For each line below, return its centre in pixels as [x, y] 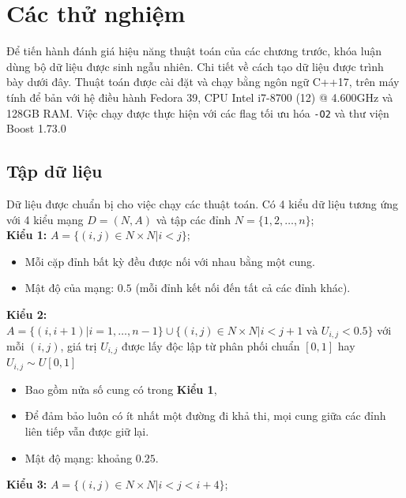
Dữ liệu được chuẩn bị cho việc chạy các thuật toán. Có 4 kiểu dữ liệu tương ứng [203, 203]
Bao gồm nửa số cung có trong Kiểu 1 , [121, 389]
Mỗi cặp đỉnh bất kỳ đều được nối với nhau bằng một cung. [170, 261]
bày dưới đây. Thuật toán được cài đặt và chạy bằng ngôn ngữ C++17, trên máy [203, 82]
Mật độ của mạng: [70, 288]
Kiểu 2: [27, 314]
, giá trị [79, 345]
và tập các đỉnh [194, 219]
